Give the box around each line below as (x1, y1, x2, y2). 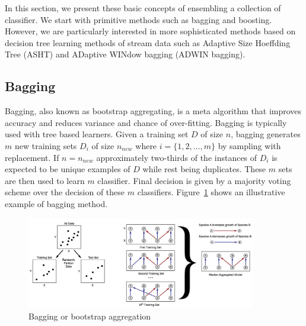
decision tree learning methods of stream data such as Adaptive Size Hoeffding (5, 36, 291, 49)
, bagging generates (231, 128, 301, 140)
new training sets (14, 139, 77, 151)
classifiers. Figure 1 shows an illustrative (137, 186, 285, 198)
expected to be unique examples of (5, 163, 130, 175)
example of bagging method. (5, 197, 108, 209)
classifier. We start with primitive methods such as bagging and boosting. (5, 13, 272, 25)
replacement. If (5, 151, 59, 163)
